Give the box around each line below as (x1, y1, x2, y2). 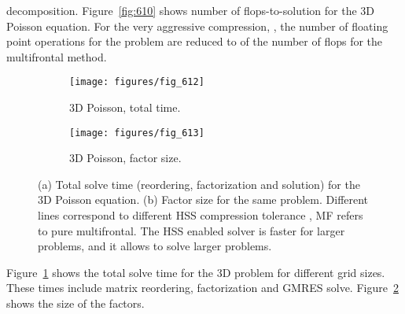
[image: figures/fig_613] (69, 127, 204, 139)
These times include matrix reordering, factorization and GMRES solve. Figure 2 (6, 279, 399, 296)
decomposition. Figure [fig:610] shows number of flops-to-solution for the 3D (6, 2, 374, 18)
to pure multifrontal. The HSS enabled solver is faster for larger (38, 222, 345, 238)
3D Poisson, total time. (69, 99, 181, 116)
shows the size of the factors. (6, 295, 145, 312)
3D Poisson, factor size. (69, 150, 182, 166)
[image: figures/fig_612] (69, 76, 204, 88)
